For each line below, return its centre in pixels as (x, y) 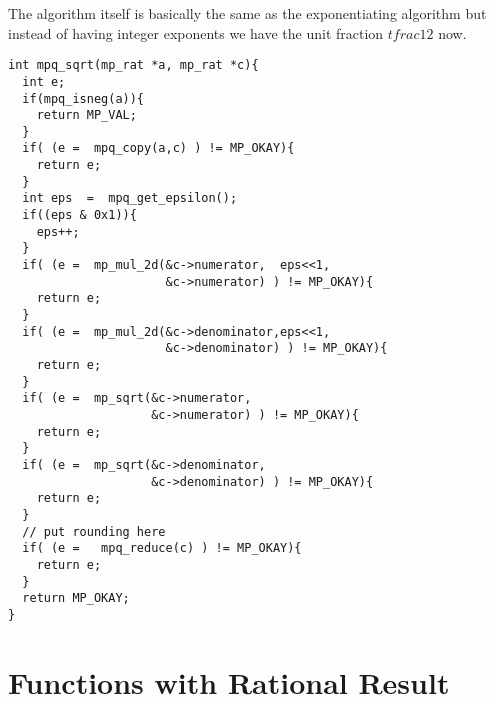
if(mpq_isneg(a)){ (83, 98)
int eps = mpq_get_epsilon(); (130, 198)
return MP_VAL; (86, 115)
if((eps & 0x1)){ (79, 215)
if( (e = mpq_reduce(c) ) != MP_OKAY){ (162, 548)
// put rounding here (94, 531)
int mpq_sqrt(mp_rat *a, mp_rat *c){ (133, 65)
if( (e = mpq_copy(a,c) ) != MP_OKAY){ (158, 148)
